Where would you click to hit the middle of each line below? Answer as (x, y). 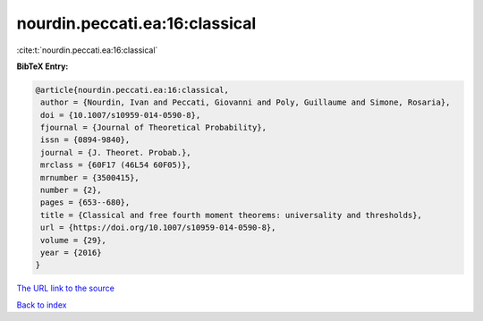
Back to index (42, 305)
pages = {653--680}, (85, 203)
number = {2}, (71, 190)
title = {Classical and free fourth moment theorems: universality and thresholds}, (231, 215)
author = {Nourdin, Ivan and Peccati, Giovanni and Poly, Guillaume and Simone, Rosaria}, (246, 102)
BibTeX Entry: (42, 66)
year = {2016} (71, 253)
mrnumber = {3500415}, (90, 177)
